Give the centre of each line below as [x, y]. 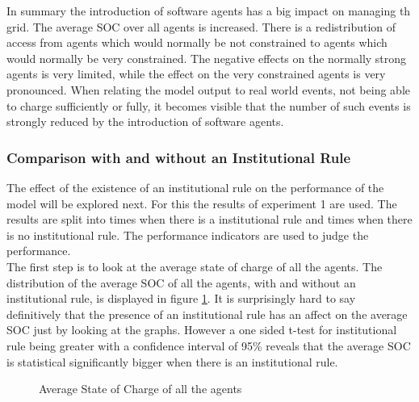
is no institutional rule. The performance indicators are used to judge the [188, 234]
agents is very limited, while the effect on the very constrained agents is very [196, 74]
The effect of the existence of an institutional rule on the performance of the [195, 187]
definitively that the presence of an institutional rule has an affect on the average [207, 314]
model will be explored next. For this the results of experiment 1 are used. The [202, 203]
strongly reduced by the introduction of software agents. [145, 121]
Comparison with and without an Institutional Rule [179, 157]
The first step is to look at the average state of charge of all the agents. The [195, 266]
